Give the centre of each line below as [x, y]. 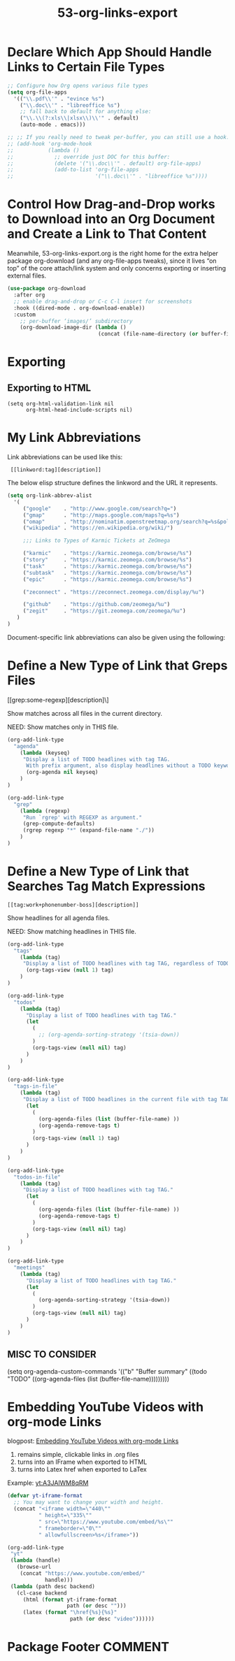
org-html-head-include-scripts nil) [79, 410]
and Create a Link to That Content [107, 234]
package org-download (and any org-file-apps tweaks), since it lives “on [112, 261]
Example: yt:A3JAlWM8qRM [48, 1483]
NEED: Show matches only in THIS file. [63, 727]
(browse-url [34, 1567]
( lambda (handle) [35, 1560]
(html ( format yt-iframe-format [70, 1599]
